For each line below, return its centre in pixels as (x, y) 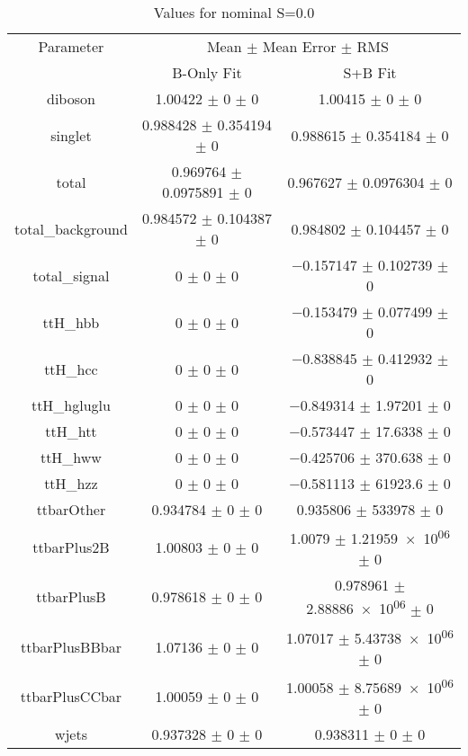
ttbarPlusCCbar (71, 697)
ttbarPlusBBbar (71, 646)
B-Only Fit (207, 72)
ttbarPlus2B (71, 547)
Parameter (71, 46)
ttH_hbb (71, 322)
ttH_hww (71, 457)
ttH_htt (71, 431)
